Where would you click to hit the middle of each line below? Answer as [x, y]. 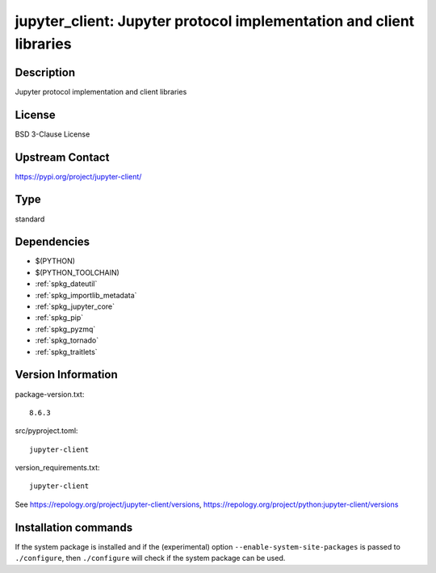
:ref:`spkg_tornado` [67, 340]
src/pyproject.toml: [46, 431]
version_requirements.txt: [57, 468]
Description [45, 72]
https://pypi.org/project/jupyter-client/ [78, 176]
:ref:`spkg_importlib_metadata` [86, 295]
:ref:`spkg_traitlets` [66, 352]
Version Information [66, 375]
